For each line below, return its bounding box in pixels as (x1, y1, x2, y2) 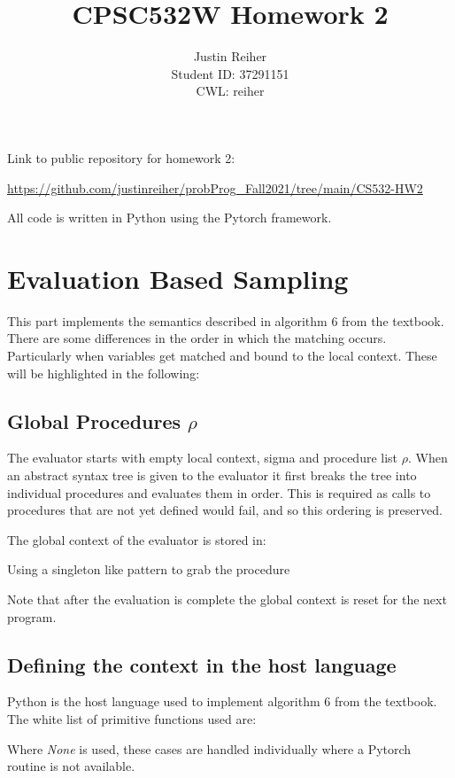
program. (7, 607, 57, 626)
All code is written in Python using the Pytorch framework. (7, 208, 332, 227)
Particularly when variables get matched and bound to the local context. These (7, 346, 437, 364)
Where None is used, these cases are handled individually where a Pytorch (7, 739, 412, 758)
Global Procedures (7, 407, 181, 434)
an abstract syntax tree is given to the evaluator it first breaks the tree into (7, 465, 417, 484)
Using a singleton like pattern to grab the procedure (7, 560, 290, 579)
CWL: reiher (196, 82, 265, 100)
